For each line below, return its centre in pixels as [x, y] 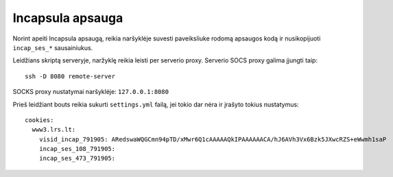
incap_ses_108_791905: [77, 149]
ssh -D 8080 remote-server [70, 76]
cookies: [39, 120]
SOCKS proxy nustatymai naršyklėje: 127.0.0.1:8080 [91, 92]
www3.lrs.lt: [54, 130]
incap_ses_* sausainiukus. [53, 47]
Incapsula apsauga [68, 18]
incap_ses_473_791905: [77, 158]
